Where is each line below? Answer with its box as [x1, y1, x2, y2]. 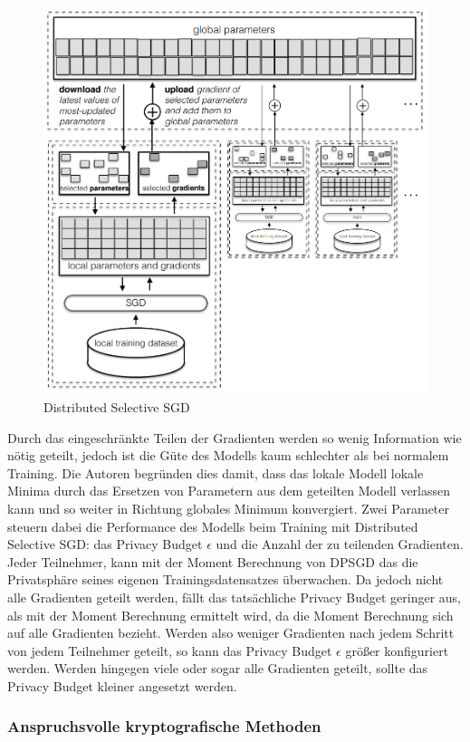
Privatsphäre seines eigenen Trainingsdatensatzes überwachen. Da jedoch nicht [7, 570, 444, 589]
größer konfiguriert [345, 641, 449, 660]
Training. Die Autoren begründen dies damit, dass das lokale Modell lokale [7, 463, 424, 482]
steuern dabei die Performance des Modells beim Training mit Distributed [7, 516, 418, 535]
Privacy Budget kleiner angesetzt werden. [7, 676, 237, 695]
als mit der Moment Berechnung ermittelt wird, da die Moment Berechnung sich [7, 605, 454, 624]
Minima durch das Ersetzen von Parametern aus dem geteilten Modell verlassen [7, 481, 451, 500]
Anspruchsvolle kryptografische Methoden [7, 715, 321, 737]
